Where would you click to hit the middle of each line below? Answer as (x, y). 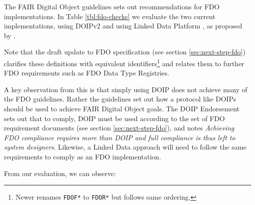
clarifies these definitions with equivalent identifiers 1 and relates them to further (124, 62)
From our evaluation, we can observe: (60, 173)
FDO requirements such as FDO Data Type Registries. (87, 73)
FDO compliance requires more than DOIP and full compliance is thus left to (120, 137)
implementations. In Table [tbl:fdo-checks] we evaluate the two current (110, 16)
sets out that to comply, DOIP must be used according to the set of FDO (115, 118)
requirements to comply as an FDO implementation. (83, 156)
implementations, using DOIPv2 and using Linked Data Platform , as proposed (123, 26)
